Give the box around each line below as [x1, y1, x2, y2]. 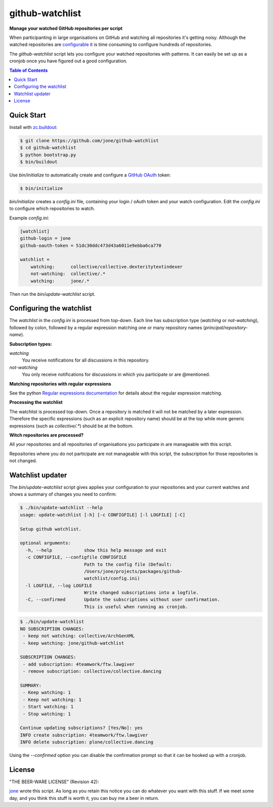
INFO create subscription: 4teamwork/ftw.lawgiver [20, 732, 149, 738]
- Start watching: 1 [23, 704, 74, 710]
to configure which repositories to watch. [9, 205, 96, 212]
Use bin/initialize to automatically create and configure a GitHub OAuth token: [9, 172, 171, 178]
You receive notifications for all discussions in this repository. [22, 357, 150, 364]
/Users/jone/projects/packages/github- [83, 568, 183, 574]
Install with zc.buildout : [9, 124, 58, 130]
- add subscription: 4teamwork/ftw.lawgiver [23, 661, 135, 667]
